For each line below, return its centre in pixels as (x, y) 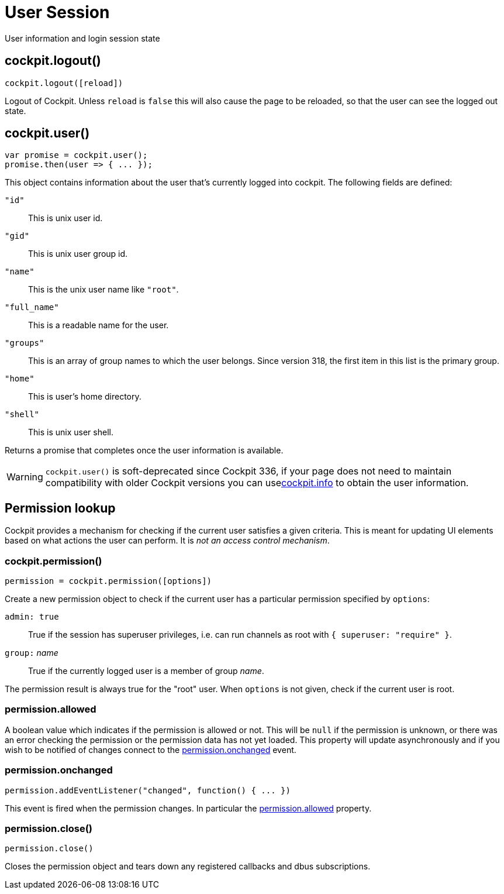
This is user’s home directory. (85, 397)
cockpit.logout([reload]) (64, 83)
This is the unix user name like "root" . (103, 290)
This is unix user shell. (71, 432)
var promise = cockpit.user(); (76, 155)
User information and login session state (82, 38)
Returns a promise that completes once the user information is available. (144, 451)
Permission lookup (60, 508)
